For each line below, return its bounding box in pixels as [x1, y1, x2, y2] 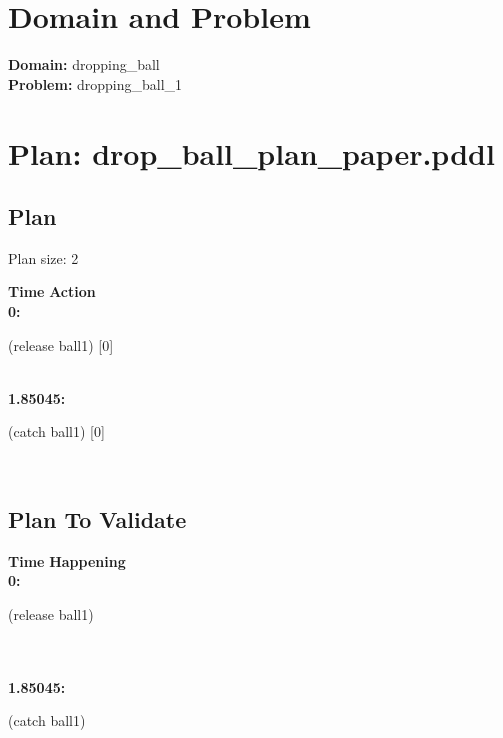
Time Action [8, 281, 96, 302]
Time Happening [8, 550, 126, 571]
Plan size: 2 [8, 247, 79, 268]
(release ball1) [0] [8, 334, 114, 355]
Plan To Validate [8, 504, 187, 535]
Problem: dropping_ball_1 [8, 73, 183, 94]
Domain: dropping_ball [8, 54, 160, 75]
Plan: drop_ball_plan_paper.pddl [8, 132, 495, 173]
